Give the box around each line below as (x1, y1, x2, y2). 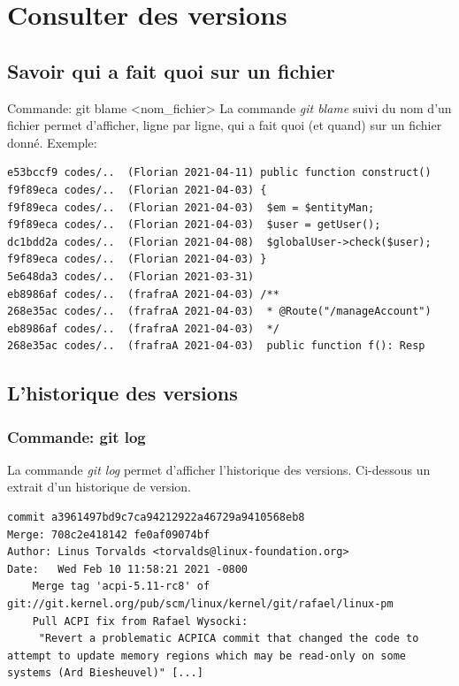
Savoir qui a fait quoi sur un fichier (7, 57, 335, 84)
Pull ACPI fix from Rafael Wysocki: (32, 614, 249, 628)
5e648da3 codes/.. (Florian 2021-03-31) (7, 270, 255, 283)
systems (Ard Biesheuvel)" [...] (7, 667, 203, 680)
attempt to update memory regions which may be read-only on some (7, 649, 407, 662)
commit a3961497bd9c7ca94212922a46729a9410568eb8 (7, 511, 305, 524)
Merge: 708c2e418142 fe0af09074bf (7, 528, 210, 541)
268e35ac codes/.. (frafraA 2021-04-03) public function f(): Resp (7, 339, 425, 353)
